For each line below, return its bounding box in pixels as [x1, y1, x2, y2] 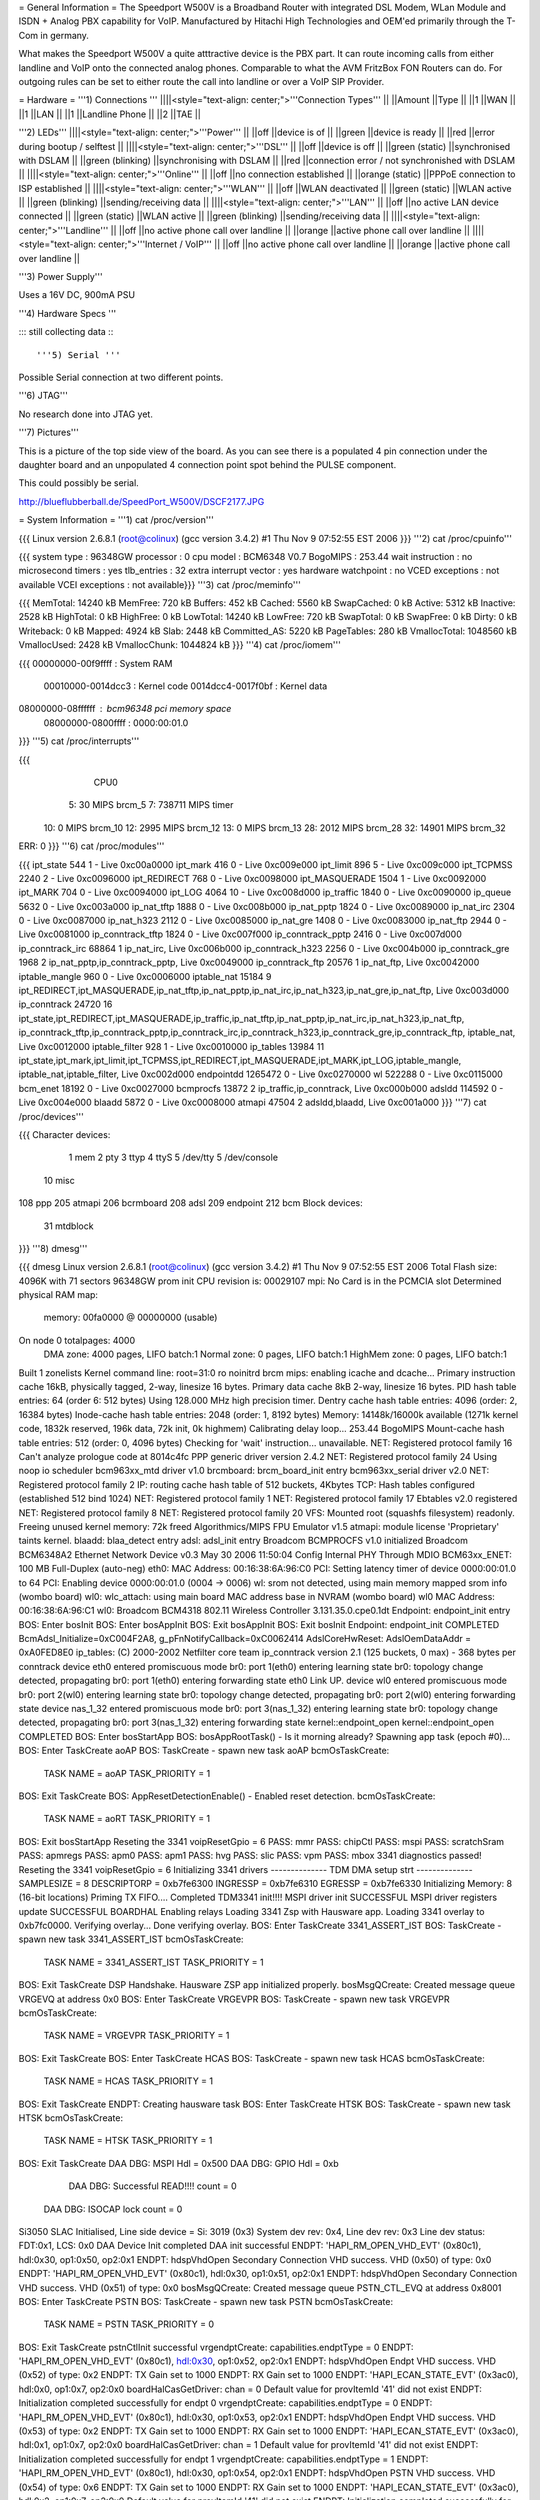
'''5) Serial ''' [36, 349, 121, 360]
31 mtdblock [43, 1220, 94, 1232]
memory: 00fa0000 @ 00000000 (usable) [43, 1311, 218, 1324]
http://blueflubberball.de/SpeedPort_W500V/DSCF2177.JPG [18, 495, 265, 507]
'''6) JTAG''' [18, 390, 69, 402]
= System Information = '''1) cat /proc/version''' [18, 514, 214, 526]
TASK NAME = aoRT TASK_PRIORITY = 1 [43, 1813, 211, 1825]
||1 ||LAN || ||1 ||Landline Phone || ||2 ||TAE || [18, 108, 202, 120]
